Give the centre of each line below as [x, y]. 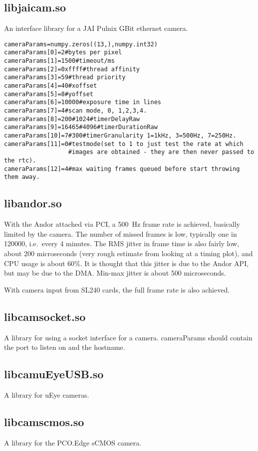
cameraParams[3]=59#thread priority [65, 77]
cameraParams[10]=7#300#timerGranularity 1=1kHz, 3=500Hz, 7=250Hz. [120, 136]
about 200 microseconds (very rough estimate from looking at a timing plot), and [129, 253]
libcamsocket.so [45, 316]
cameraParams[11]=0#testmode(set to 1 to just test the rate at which [124, 144]
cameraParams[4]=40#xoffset [51, 86]
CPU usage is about [35, 263]
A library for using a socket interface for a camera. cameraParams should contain [128, 337]
